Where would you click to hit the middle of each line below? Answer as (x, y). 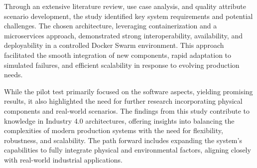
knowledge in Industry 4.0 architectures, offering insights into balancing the (119, 120)
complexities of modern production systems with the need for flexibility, (114, 130)
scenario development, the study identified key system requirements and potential (128, 16)
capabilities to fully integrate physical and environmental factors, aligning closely (128, 150)
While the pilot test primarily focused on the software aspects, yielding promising (128, 91)
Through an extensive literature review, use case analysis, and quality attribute (125, 6)
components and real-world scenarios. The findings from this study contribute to (127, 110)
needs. (13, 75)
